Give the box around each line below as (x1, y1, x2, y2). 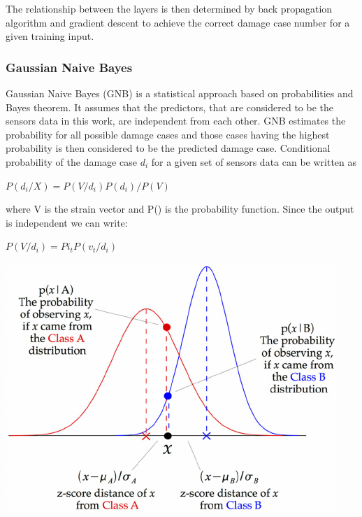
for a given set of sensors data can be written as (151, 154, 357, 169)
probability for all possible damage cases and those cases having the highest (6, 127, 330, 141)
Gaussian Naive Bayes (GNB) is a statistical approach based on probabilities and (6, 86, 354, 100)
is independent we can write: (6, 215, 128, 229)
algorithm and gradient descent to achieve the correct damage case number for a (6, 15, 350, 29)
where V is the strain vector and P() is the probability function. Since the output (6, 201, 354, 216)
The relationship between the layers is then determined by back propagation (6, 1, 333, 15)
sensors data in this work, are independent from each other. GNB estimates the (6, 113, 346, 128)
